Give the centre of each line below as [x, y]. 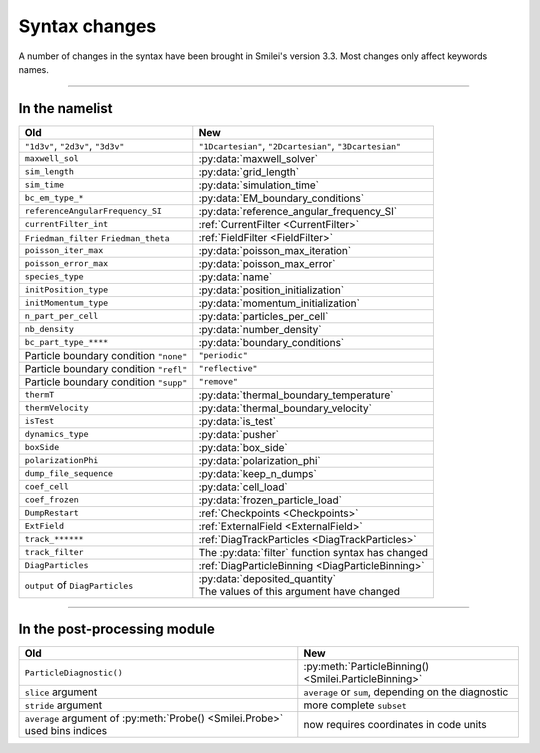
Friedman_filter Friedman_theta [97, 238]
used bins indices [66, 731]
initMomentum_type [66, 303]
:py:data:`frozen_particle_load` [270, 500]
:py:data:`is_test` [237, 421]
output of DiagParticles [79, 585]
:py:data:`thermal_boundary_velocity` [285, 408]
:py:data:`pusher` [239, 434]
